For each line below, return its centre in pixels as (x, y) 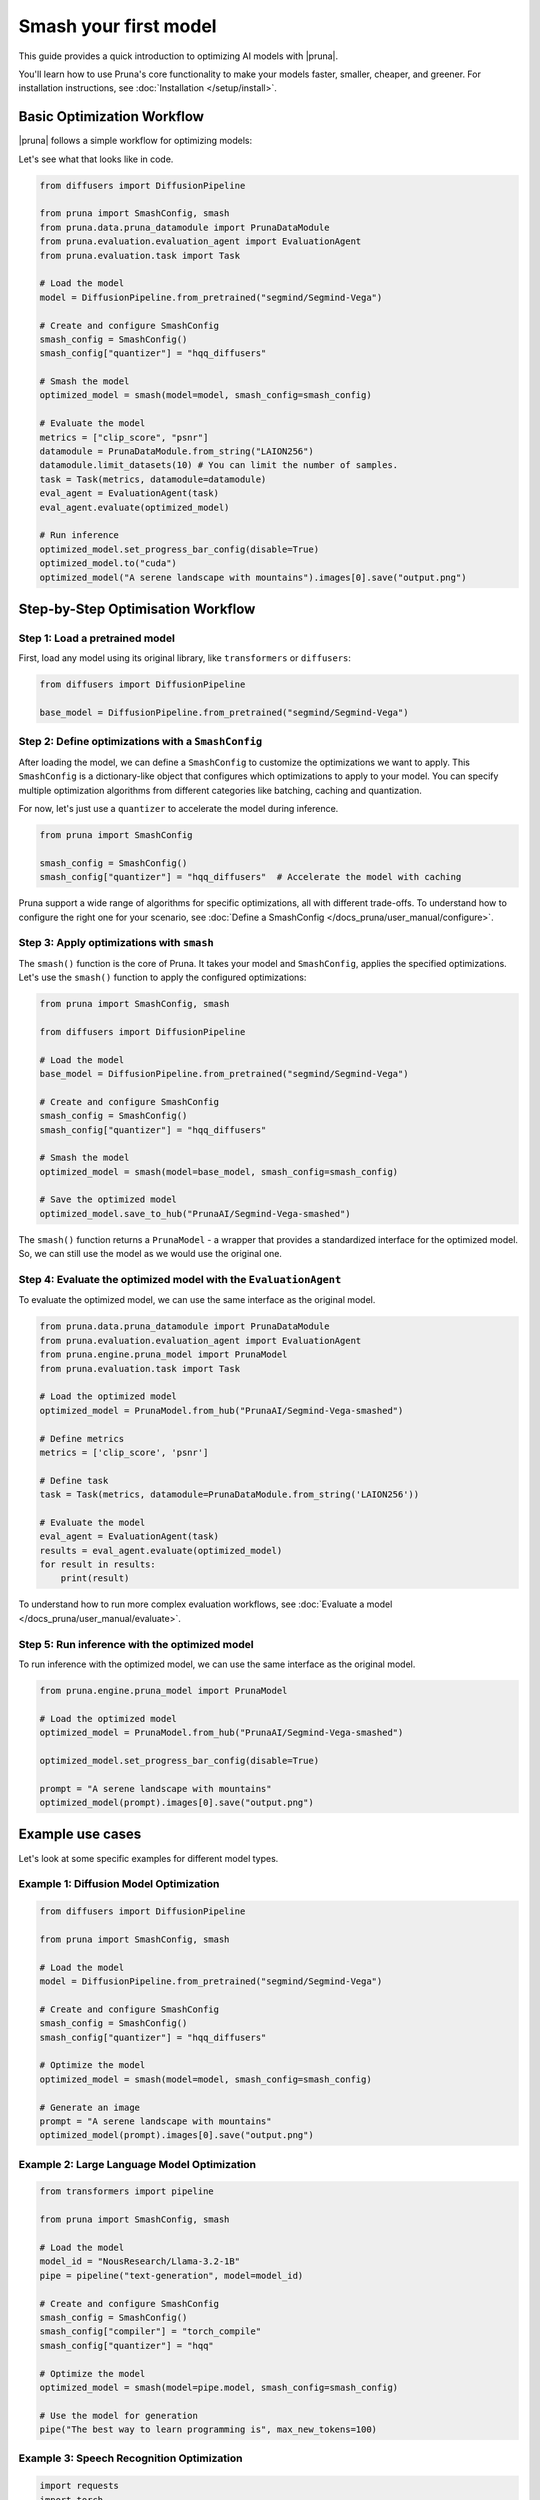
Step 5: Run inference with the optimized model (136, 1644)
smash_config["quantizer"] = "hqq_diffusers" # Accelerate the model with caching (250, 877)
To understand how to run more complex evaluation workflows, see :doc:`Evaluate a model (205, 1604)
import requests (79, 2486)
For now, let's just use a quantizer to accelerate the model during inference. (178, 808)
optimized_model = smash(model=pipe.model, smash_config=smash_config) (219, 2387)
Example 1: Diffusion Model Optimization (119, 1884)
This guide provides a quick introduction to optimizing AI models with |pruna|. (178, 56)
